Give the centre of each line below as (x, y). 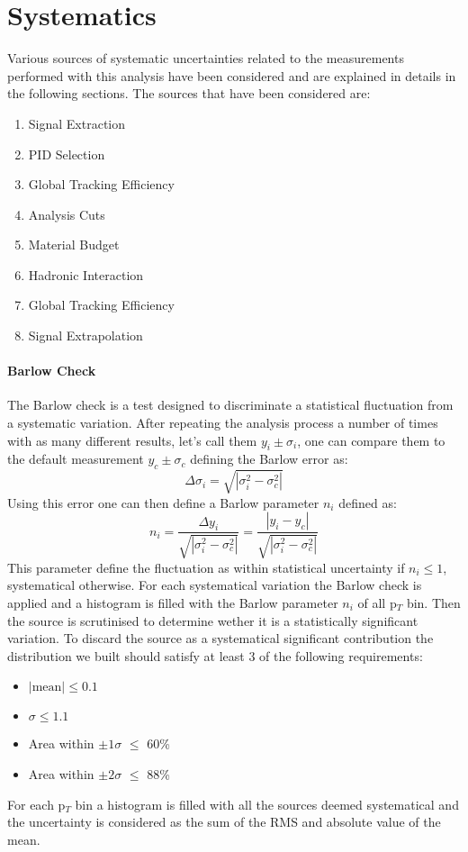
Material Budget (74, 245)
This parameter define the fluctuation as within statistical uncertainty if (206, 567)
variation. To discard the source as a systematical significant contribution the (220, 638)
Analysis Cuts (67, 214)
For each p (36, 804)
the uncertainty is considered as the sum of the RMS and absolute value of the (224, 822)
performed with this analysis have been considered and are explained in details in (232, 75)
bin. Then (433, 602)
